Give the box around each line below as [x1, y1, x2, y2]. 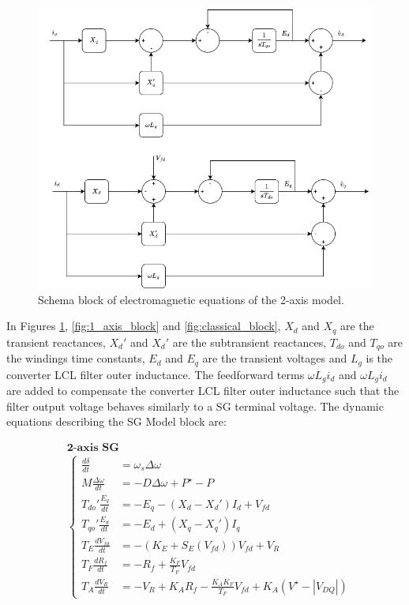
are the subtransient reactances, [172, 333, 327, 350]
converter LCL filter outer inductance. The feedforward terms [6, 366, 305, 382]
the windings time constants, [6, 350, 145, 366]
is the [366, 350, 393, 366]
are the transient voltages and [202, 350, 347, 366]
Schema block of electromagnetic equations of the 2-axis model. [38, 291, 344, 307]
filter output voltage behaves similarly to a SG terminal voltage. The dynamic [6, 397, 384, 414]
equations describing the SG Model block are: [6, 413, 227, 430]
